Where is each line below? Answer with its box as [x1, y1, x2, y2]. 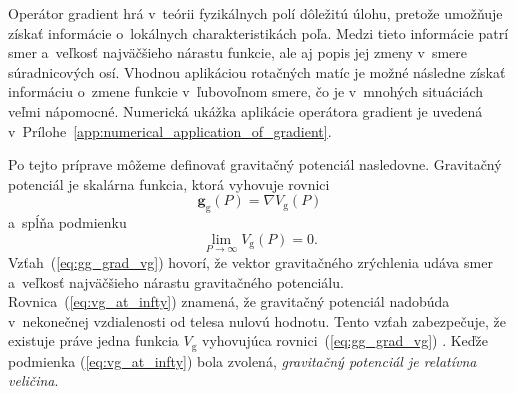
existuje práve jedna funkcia [8, 330, 179, 351]
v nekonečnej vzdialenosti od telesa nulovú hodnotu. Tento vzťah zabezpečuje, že [8, 310, 506, 331]
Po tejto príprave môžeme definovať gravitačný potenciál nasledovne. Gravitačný [8, 154, 502, 175]
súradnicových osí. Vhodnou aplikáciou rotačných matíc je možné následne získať [8, 61, 506, 82]
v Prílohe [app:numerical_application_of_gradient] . [8, 120, 332, 141]
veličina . [8, 370, 59, 391]
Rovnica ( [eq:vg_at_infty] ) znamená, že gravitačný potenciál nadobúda [8, 291, 450, 312]
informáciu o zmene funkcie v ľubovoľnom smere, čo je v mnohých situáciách [8, 81, 484, 102]
